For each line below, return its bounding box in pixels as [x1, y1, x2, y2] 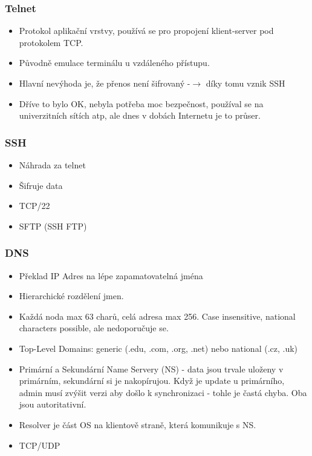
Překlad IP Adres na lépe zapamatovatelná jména [19, 269, 203, 282]
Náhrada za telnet [19, 159, 86, 171]
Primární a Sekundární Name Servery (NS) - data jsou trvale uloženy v [19, 362, 284, 375]
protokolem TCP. [19, 36, 83, 48]
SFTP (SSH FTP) [19, 219, 87, 232]
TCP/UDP [19, 438, 60, 451]
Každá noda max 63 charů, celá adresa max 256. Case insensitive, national [19, 309, 296, 322]
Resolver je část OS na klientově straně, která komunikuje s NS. [19, 418, 256, 431]
